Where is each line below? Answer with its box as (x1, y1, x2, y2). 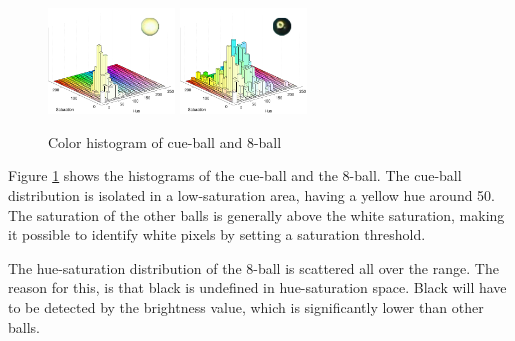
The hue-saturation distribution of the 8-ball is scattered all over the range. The (8, 257, 499, 278)
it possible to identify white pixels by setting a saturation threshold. (8, 224, 426, 245)
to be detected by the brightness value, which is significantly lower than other (8, 297, 484, 318)
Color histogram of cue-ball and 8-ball (48, 131, 282, 152)
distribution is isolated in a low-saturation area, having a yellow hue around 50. (8, 185, 496, 206)
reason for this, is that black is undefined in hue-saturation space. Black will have (8, 277, 507, 298)
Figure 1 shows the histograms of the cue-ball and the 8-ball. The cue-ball (8, 165, 462, 186)
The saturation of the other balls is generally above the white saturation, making (8, 204, 505, 225)
